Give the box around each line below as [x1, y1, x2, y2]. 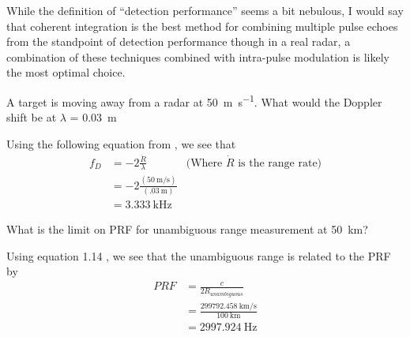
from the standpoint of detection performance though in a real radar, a [6, 33, 351, 50]
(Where [186, 157, 223, 169]
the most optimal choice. [6, 64, 126, 81]
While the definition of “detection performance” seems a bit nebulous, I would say [6, 2, 404, 18]
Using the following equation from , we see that [6, 135, 236, 152]
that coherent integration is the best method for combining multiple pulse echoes [6, 17, 398, 34]
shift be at [6, 109, 57, 125]
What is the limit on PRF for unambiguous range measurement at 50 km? [6, 221, 368, 238]
